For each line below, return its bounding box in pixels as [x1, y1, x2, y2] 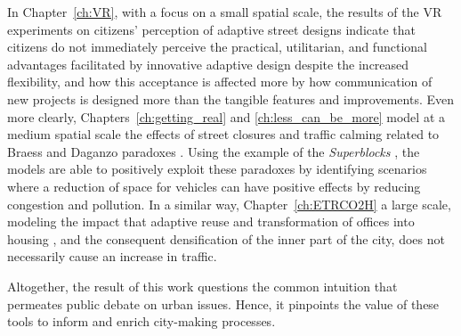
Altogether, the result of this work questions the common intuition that [7, 276, 398, 295]
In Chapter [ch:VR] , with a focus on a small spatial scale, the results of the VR [7, 3, 442, 20]
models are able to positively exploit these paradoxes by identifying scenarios [7, 160, 427, 178]
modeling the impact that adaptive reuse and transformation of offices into [7, 212, 415, 231]
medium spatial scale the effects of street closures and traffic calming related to [7, 125, 440, 143]
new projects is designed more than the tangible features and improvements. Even [7, 89, 454, 108]
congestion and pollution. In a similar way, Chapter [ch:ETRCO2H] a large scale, [7, 194, 451, 213]
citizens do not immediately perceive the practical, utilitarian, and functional [7, 37, 427, 56]
